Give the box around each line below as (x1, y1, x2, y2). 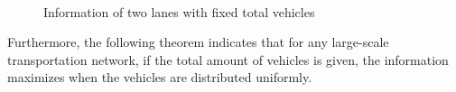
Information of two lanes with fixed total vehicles (43, 2, 315, 21)
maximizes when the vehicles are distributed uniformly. (7, 68, 312, 87)
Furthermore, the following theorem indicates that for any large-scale (7, 32, 389, 51)
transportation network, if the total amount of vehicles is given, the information (7, 50, 449, 69)
